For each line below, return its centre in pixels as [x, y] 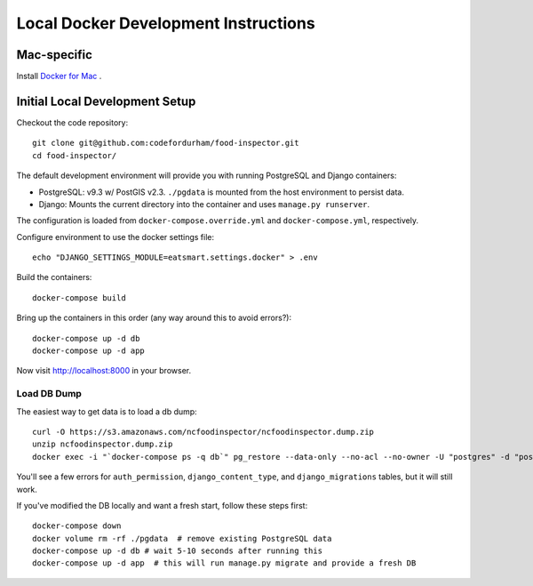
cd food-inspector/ [75, 155]
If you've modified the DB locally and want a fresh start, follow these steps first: [162, 505]
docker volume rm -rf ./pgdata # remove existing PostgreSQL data [182, 538]
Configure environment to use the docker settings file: [115, 237]
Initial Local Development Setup [106, 101]
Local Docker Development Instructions [166, 23]
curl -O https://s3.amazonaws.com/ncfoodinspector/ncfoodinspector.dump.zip [203, 432]
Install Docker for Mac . [59, 76]
